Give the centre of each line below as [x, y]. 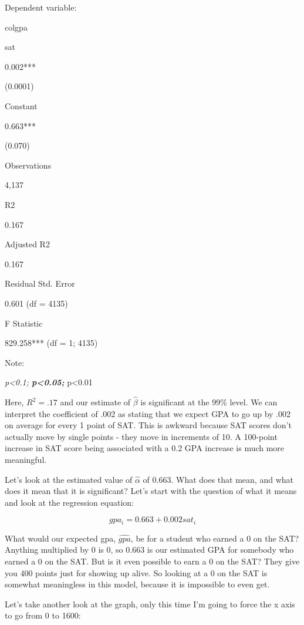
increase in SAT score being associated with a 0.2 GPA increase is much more [145, 448]
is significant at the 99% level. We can [209, 402]
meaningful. [26, 460]
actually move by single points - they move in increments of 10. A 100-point [141, 436]
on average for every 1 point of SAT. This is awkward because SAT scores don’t [148, 425]
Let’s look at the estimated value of [69, 479]
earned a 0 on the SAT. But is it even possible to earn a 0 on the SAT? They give [152, 561]
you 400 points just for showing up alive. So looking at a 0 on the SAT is [136, 572]
